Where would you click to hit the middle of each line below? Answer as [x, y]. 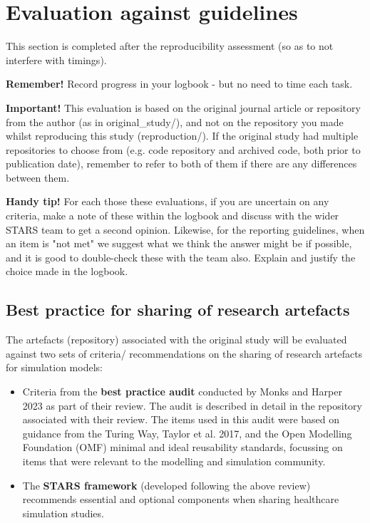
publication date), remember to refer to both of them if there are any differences [181, 164]
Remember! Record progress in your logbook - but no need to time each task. [179, 84]
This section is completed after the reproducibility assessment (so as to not [170, 46]
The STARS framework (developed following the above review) [166, 485]
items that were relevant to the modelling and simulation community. [174, 461]
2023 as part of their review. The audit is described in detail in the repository [192, 405]
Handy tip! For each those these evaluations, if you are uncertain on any [168, 201]
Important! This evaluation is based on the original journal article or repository [183, 107]
